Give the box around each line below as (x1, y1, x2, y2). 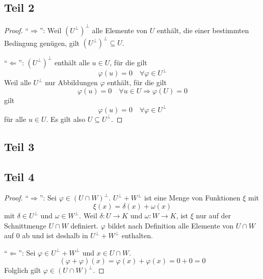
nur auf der (196, 210, 231, 221)
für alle (4, 113, 27, 124)
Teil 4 (4, 168, 35, 184)
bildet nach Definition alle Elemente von (108, 220, 234, 231)
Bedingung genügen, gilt (4, 37, 80, 48)
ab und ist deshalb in (22, 230, 88, 241)
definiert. (70, 220, 99, 231)
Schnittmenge (4, 220, 46, 231)
